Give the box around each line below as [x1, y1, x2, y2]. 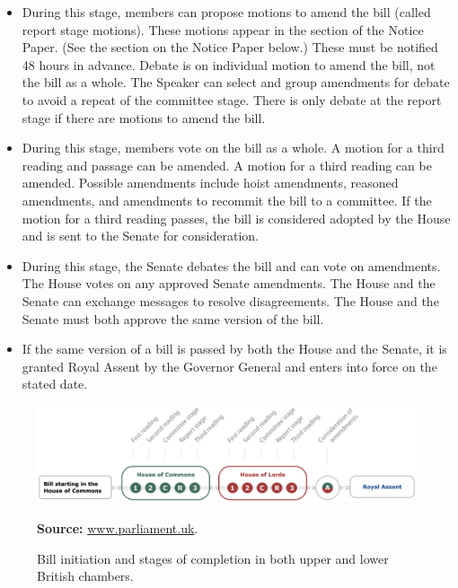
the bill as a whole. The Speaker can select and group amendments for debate [22, 73, 450, 92]
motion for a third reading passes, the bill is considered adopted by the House [22, 208, 451, 227]
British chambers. [37, 566, 134, 585]
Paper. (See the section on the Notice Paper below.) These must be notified [22, 38, 438, 57]
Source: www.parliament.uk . [37, 518, 198, 537]
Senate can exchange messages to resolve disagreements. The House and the [22, 291, 439, 310]
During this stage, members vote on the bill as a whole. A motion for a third [22, 138, 445, 157]
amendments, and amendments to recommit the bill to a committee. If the [22, 190, 432, 209]
